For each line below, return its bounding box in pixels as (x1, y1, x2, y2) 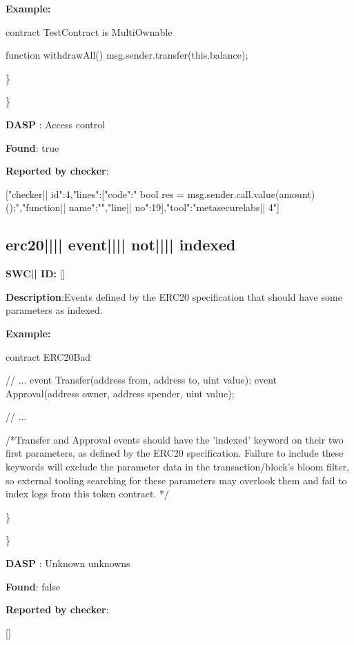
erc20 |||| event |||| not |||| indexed (6, 234, 236, 255)
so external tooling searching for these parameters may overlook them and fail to (6, 473, 347, 487)
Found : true (6, 140, 59, 155)
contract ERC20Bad (6, 349, 91, 364)
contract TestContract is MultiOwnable (6, 24, 173, 39)
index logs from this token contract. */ (6, 486, 170, 501)
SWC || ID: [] (6, 266, 66, 281)
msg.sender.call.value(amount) (187, 186, 315, 201)
